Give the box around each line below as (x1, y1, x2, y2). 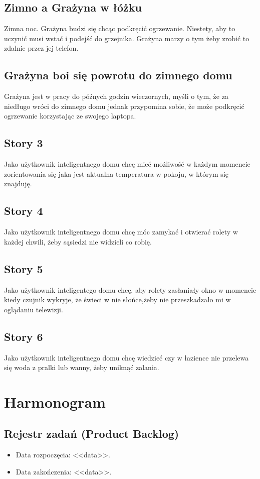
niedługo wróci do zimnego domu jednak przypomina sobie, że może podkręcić (4, 100, 244, 111)
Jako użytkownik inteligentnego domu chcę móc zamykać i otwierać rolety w (4, 226, 238, 237)
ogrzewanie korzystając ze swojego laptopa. (4, 110, 136, 121)
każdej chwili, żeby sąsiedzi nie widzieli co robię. (4, 236, 152, 247)
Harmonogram (4, 391, 106, 412)
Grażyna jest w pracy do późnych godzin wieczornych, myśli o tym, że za (4, 91, 228, 101)
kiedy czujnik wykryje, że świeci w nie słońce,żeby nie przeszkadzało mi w (4, 294, 231, 305)
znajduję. (4, 178, 32, 189)
